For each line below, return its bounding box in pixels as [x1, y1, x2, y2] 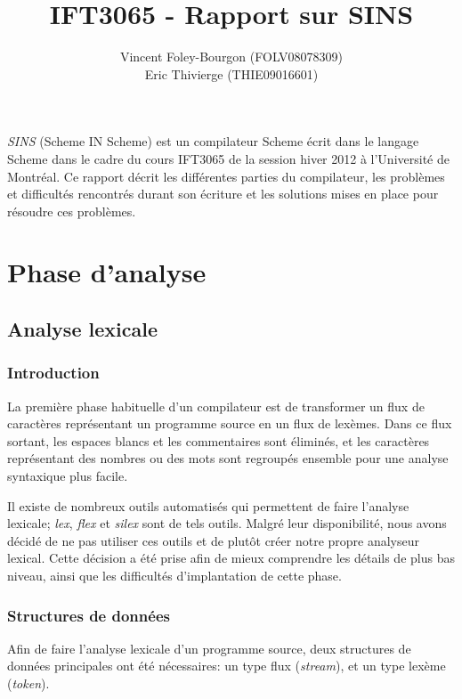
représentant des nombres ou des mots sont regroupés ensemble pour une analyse [7, 449, 449, 467]
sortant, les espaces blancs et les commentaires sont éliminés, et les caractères [7, 431, 430, 450]
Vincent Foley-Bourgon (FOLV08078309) [119, 47, 344, 66]
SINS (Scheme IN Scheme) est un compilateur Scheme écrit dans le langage [7, 132, 419, 150]
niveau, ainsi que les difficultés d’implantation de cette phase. [7, 566, 342, 584]
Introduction [7, 362, 100, 384]
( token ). [7, 674, 50, 692]
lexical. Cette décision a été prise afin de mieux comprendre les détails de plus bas [7, 549, 455, 567]
